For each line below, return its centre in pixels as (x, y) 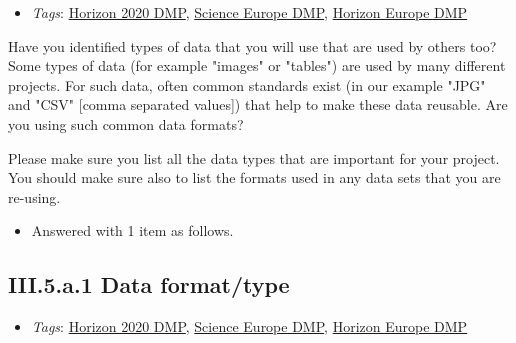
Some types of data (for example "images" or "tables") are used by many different (257, 65)
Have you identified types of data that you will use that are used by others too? (252, 45)
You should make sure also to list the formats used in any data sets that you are (254, 177)
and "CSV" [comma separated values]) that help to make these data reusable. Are (258, 104)
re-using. (34, 196)
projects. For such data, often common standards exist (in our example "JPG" (247, 84)
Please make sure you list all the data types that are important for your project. (254, 157)
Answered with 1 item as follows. (132, 230)
